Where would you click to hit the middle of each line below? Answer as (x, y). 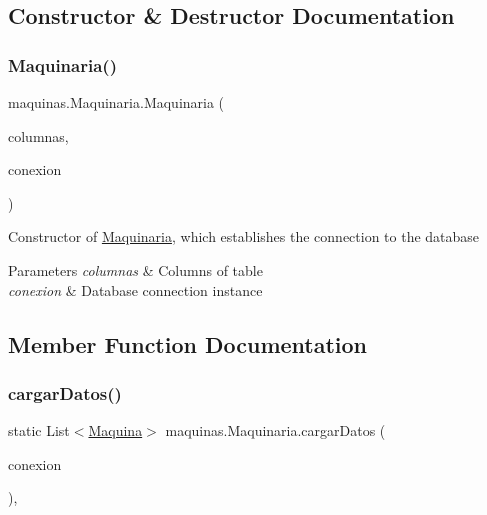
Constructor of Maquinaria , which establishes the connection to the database (244, 236)
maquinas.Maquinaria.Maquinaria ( (116, 102)
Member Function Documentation (188, 343)
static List (39, 430)
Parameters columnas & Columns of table (135, 269)
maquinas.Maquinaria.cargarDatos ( (275, 430)
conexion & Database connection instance (135, 289)
